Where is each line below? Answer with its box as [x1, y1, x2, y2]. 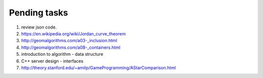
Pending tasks [9, 7, 68, 18]
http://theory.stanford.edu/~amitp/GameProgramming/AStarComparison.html [21, 64, 176, 70]
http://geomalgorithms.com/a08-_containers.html [21, 44, 121, 50]
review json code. [21, 24, 57, 30]
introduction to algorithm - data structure [21, 51, 103, 57]
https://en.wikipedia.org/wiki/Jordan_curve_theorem [21, 31, 126, 36]
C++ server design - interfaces [21, 58, 84, 64]
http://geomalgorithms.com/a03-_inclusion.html [21, 38, 117, 44]
